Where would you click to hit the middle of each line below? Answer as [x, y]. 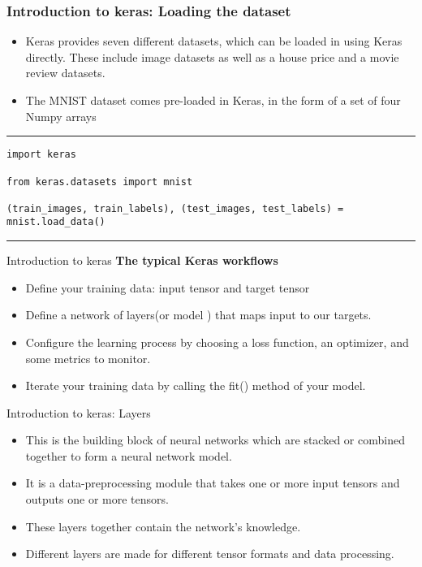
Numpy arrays [61, 116]
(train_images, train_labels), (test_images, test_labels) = [175, 208]
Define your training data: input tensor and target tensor [168, 287]
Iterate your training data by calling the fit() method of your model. [196, 385]
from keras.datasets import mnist [100, 182]
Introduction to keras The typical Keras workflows [142, 260]
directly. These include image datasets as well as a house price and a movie [212, 56]
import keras [41, 155]
